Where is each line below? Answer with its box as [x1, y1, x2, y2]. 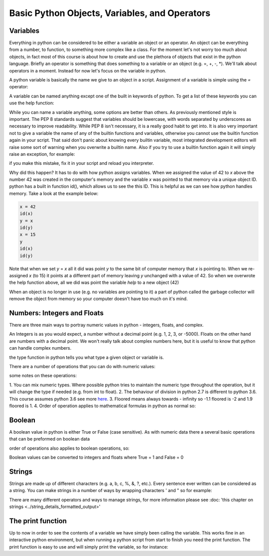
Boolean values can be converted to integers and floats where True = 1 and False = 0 [9, 455, 184, 461]
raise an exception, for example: [9, 151, 75, 157]
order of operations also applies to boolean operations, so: [9, 445, 130, 451]
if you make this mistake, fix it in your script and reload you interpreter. [9, 160, 154, 166]
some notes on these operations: [9, 373, 77, 379]
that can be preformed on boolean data [9, 436, 90, 442]
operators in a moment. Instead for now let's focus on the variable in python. [9, 67, 166, 73]
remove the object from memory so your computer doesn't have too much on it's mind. [9, 296, 188, 302]
